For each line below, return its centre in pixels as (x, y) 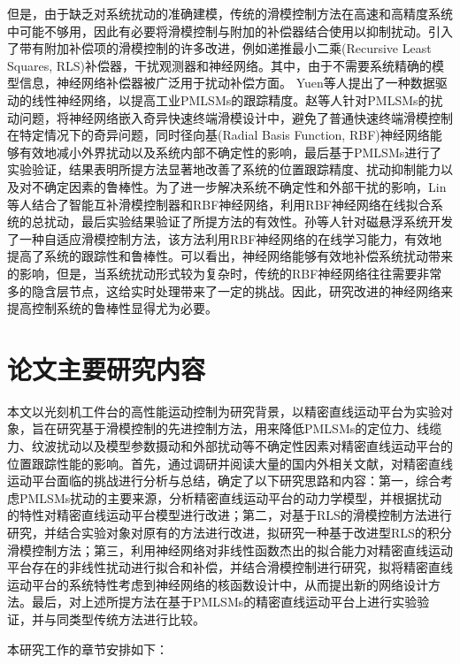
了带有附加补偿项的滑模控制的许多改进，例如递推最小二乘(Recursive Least (219, 48)
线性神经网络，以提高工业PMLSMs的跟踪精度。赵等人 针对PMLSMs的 (231, 99)
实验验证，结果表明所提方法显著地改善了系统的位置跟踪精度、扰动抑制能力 (224, 169)
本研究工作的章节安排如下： (88, 649)
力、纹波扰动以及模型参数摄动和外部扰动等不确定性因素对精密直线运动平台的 (230, 446)
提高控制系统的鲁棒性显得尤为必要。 (112, 308)
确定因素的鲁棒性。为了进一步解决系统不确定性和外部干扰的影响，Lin (245, 186)
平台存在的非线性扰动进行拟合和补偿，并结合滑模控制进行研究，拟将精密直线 (230, 567)
